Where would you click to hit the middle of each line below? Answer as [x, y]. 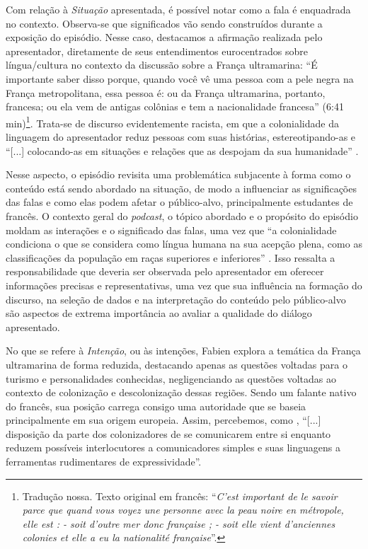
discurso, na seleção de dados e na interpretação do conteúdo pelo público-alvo [176, 299]
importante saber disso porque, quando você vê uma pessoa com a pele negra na [180, 78]
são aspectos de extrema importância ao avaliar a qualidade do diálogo [159, 313]
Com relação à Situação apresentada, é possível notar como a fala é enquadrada [178, 9]
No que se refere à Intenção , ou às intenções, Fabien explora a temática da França [183, 351]
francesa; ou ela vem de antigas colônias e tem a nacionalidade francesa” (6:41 [175, 106]
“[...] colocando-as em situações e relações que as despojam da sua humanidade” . [182, 150]
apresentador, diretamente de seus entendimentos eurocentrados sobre [157, 51]
